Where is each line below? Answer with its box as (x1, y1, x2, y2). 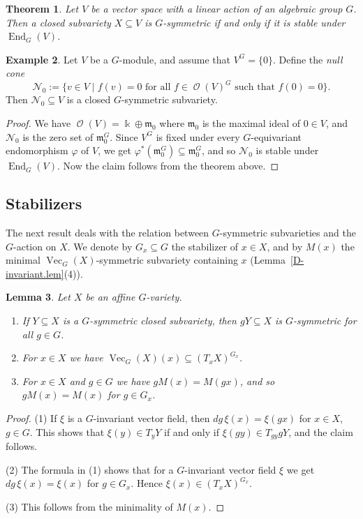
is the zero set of (22, 129, 94, 144)
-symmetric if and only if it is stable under (163, 15, 346, 29)
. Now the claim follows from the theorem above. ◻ (57, 158, 279, 173)
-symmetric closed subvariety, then (89, 313, 237, 328)
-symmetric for (293, 313, 357, 328)
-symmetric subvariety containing (96, 253, 238, 267)
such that (235, 82, 275, 93)
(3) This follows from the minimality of (6, 499, 173, 513)
